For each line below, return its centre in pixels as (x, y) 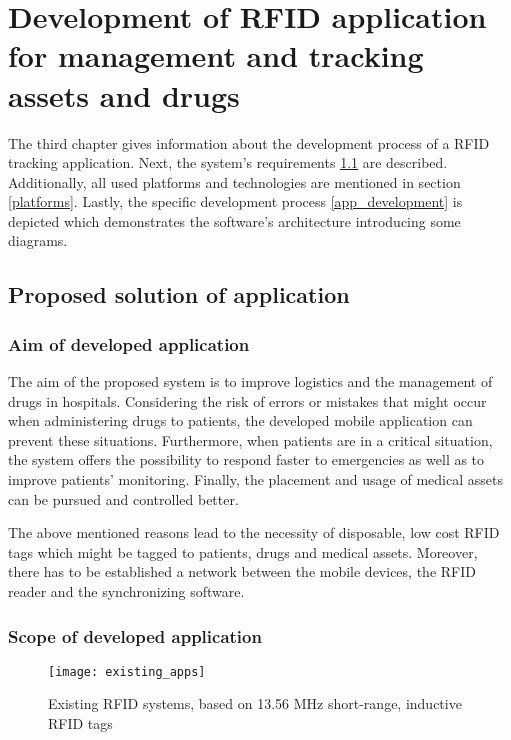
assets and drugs (124, 94)
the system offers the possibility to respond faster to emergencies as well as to (246, 459)
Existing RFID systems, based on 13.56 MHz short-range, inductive (255, 703)
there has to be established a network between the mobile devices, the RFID (242, 571)
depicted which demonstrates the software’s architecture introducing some (234, 220)
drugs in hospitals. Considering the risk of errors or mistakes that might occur (247, 400)
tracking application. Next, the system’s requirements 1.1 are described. (228, 162)
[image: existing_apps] (127, 671)
